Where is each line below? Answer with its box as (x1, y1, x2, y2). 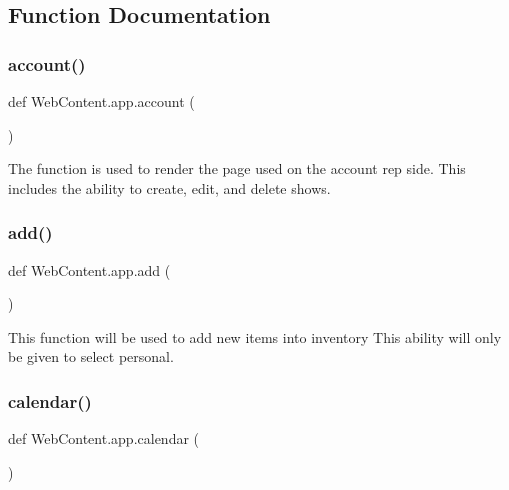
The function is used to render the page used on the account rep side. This (8, 158, 466, 179)
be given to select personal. (8, 346, 174, 367)
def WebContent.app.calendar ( (8, 428, 200, 449)
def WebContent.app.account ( (8, 91, 195, 111)
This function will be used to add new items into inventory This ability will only (8, 326, 502, 347)
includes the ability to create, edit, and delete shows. (8, 177, 331, 198)
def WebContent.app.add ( (8, 259, 171, 280)
